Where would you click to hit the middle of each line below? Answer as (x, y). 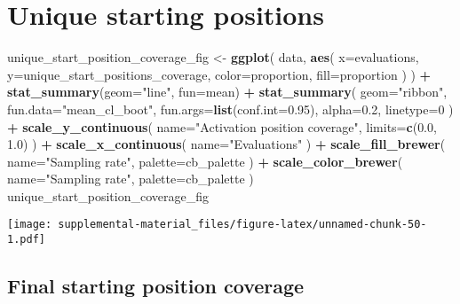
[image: (30, 225)
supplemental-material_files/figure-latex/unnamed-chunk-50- (242, 225)
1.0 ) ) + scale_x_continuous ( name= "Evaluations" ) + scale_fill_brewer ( (226, 144)
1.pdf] (26, 240)
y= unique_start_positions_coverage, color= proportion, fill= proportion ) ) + (219, 74)
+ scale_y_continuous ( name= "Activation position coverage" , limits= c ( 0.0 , (222, 126)
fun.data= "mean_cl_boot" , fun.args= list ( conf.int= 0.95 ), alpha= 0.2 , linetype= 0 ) (230, 109)
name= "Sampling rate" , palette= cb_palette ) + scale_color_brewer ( (205, 161)
